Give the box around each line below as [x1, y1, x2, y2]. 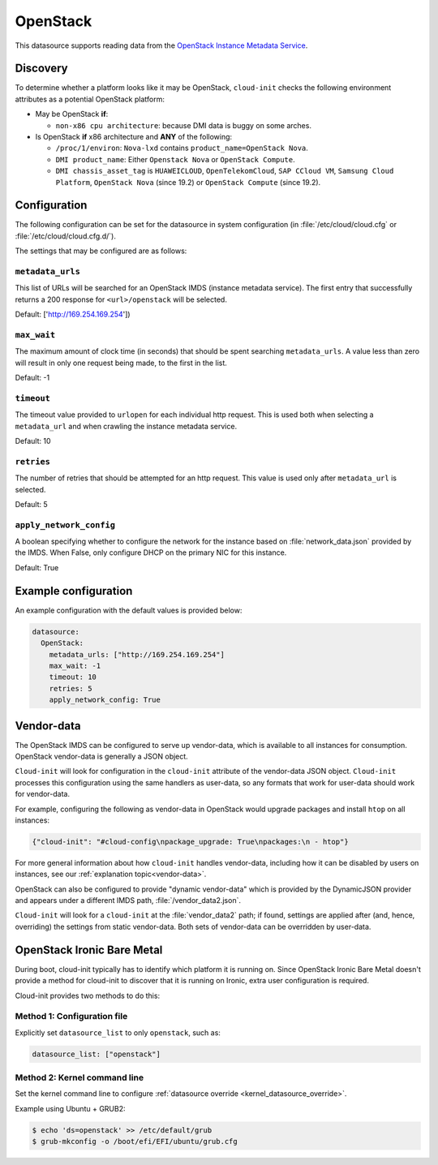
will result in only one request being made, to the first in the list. [15, 358, 227, 368]
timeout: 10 [49, 673, 97, 681]
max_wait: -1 [49, 661, 101, 670]
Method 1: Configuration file [15, 1011, 128, 1022]
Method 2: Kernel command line [15, 1072, 144, 1083]
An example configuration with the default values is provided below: [15, 605, 243, 615]
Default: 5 [15, 499, 48, 509]
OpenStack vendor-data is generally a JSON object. [15, 751, 188, 761]
